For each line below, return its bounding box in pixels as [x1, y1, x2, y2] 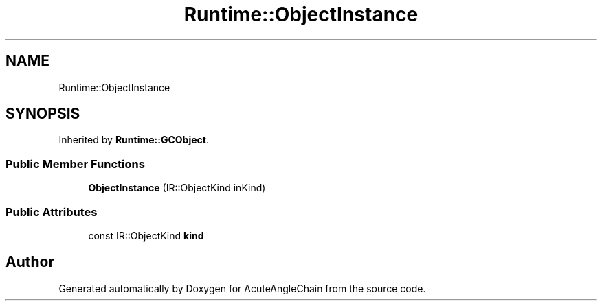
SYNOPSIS [5, 105, 80, 123]
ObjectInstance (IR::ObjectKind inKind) [88, 182, 266, 194]
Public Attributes [5, 204, 98, 219]
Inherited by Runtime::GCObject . [58, 134, 209, 146]
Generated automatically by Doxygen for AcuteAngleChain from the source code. [58, 282, 426, 294]
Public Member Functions [5, 156, 145, 171]
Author [5, 253, 54, 271]
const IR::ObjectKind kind [88, 229, 204, 242]
